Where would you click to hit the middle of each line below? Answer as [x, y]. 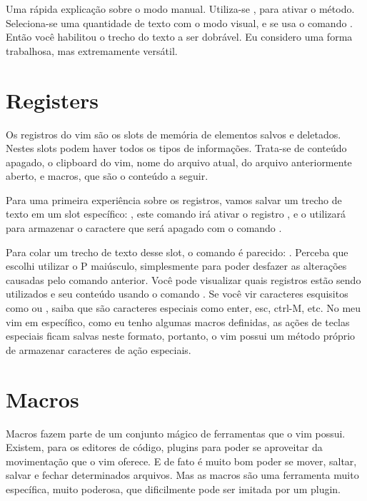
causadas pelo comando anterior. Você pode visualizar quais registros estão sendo [183, 279]
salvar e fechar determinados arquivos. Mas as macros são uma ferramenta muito [182, 475]
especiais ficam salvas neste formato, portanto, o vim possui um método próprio [181, 336]
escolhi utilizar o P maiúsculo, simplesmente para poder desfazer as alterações [176, 266]
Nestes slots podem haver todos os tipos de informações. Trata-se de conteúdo [176, 148]
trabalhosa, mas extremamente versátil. [92, 50]
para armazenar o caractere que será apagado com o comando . [144, 228]
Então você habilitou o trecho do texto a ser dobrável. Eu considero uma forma [179, 37]
